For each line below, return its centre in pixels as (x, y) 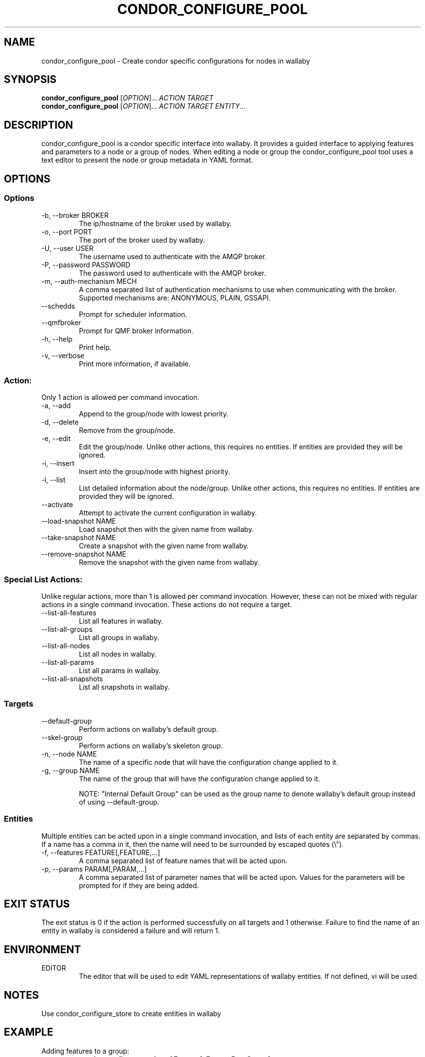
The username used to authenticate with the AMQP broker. (173, 256)
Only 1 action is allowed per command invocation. (120, 397)
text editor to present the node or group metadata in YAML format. (147, 160)
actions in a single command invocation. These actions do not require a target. (167, 604)
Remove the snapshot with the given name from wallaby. (169, 562)
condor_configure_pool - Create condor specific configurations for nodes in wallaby (176, 61)
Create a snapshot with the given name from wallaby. (164, 546)
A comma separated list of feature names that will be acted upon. (183, 860)
